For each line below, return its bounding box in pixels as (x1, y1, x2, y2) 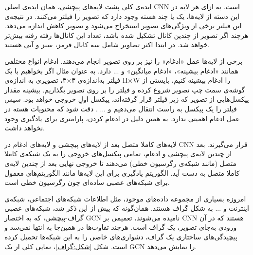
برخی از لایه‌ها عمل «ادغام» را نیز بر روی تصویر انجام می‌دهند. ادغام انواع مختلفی (4, 55, 243, 66)
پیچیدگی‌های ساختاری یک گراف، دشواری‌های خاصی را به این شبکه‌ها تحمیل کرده (4, 232, 237, 242)
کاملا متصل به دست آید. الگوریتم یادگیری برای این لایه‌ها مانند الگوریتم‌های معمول (4, 167, 240, 178)
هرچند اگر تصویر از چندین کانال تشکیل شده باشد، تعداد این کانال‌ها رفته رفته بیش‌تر (4, 30, 249, 40)
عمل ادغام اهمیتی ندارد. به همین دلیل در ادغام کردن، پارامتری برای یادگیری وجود (4, 113, 240, 123)
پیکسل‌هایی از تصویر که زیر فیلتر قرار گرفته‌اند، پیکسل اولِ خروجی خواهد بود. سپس (4, 94, 249, 104)
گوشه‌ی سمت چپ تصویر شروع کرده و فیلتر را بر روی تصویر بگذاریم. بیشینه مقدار (4, 84, 245, 94)
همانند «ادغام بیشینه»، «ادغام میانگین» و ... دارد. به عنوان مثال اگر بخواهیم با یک (4, 65, 238, 75)
